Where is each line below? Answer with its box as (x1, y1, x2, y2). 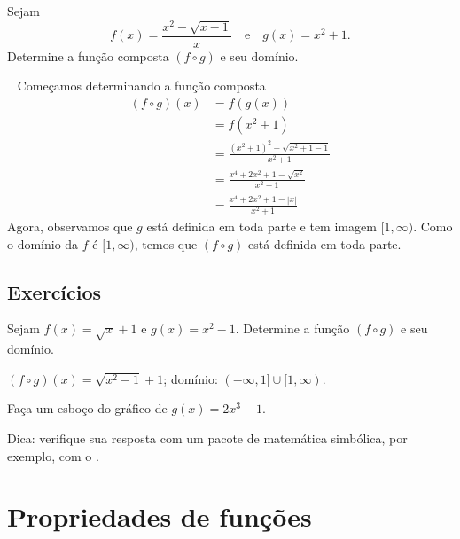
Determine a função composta (7, 46, 169, 65)
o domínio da (7, 234, 79, 253)
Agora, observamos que (7, 217, 133, 235)
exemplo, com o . (7, 446, 99, 465)
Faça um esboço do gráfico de (7, 399, 168, 418)
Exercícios (7, 277, 102, 305)
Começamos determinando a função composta (17, 76, 266, 95)
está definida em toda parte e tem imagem (146, 217, 377, 235)
